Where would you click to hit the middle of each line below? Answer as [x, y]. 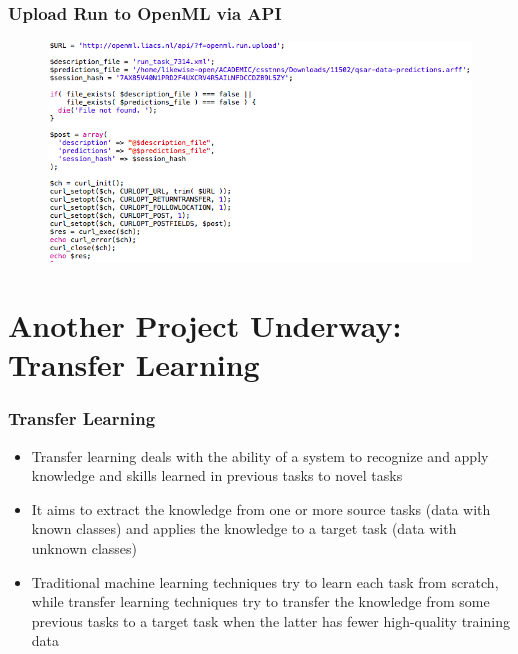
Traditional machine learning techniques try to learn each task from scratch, [265, 581]
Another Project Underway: [205, 325]
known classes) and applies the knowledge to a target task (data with [244, 528]
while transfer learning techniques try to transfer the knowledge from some [260, 601]
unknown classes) [84, 547]
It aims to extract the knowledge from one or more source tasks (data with [261, 508]
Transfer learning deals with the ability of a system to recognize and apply [260, 455]
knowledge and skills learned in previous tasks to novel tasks [217, 475]
